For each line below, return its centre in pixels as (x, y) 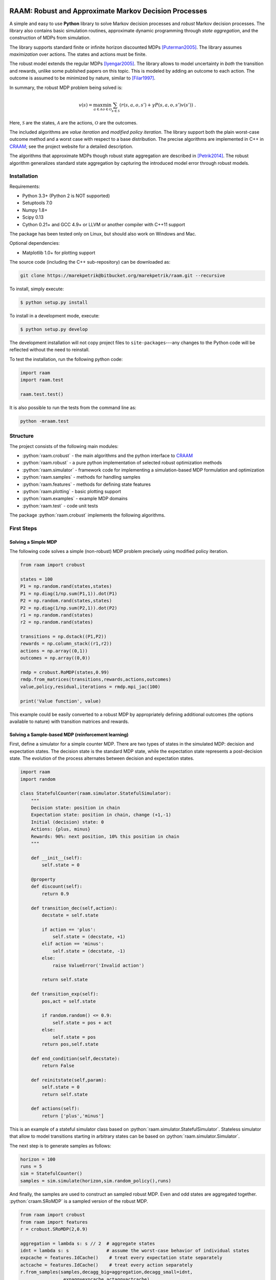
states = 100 (37, 579)
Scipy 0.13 (33, 217)
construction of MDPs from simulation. (50, 38)
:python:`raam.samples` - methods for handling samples (81, 477)
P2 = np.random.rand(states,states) (66, 601)
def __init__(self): (57, 858)
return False (58, 1066)
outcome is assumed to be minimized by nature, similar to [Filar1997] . (83, 78)
